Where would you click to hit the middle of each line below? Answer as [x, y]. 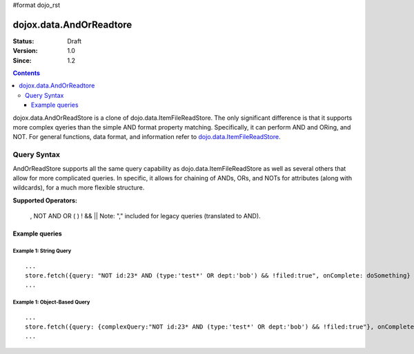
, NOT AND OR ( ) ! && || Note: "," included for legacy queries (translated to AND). [146, 216]
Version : [25, 51]
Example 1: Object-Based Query [51, 302]
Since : [22, 60]
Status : [23, 41]
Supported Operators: [45, 200]
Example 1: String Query [42, 251]
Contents [27, 73]
